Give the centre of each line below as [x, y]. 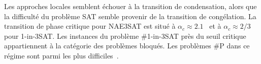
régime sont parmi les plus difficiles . [61, 55]
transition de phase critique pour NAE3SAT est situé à [90, 26]
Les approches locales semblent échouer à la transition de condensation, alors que [130, 6]
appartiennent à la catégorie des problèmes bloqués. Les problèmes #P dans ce [127, 46]
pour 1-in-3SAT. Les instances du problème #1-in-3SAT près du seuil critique [125, 36]
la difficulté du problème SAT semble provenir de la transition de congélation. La [130, 16]
